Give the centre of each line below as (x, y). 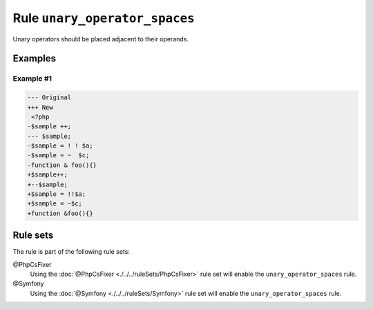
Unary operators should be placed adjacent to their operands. (101, 39)
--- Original (49, 98)
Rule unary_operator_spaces (104, 18)
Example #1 (32, 79)
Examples (35, 59)
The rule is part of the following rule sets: (71, 252)
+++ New (40, 107)
